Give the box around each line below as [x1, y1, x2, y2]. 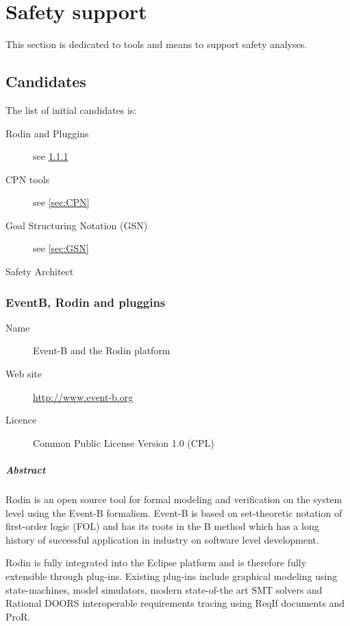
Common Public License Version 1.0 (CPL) [33, 435, 214, 450]
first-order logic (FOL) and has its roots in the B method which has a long [5, 519, 319, 533]
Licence [5, 413, 37, 427]
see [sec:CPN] [33, 195, 90, 209]
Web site [5, 367, 42, 381]
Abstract [5, 463, 46, 477]
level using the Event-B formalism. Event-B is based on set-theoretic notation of [5, 505, 342, 520]
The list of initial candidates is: [5, 102, 137, 117]
